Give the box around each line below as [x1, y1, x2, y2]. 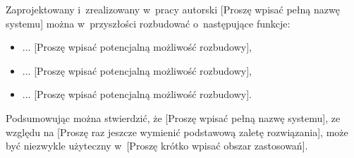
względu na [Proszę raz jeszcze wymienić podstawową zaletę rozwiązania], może [6, 124, 348, 139]
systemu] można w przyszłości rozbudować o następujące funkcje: [6, 16, 291, 30]
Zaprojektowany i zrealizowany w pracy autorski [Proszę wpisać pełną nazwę [6, 2, 340, 16]
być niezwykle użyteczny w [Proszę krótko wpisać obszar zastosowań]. [6, 138, 308, 153]
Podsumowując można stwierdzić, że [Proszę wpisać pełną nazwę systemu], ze [6, 110, 341, 125]
